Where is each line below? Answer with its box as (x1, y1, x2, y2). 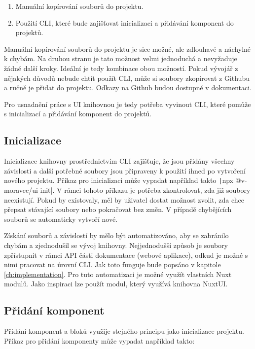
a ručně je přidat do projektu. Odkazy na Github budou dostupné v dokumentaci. (4, 82, 252, 93)
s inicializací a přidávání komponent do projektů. (4, 108, 152, 119)
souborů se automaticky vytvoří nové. (4, 213, 118, 224)
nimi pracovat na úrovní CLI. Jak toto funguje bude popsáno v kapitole (4, 259, 221, 270)
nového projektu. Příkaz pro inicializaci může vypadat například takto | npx (4, 175, 233, 185)
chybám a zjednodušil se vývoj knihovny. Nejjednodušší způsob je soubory (4, 240, 228, 250)
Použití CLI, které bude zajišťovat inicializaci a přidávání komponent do (15, 17, 234, 28)
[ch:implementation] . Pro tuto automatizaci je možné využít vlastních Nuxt (4, 269, 232, 279)
